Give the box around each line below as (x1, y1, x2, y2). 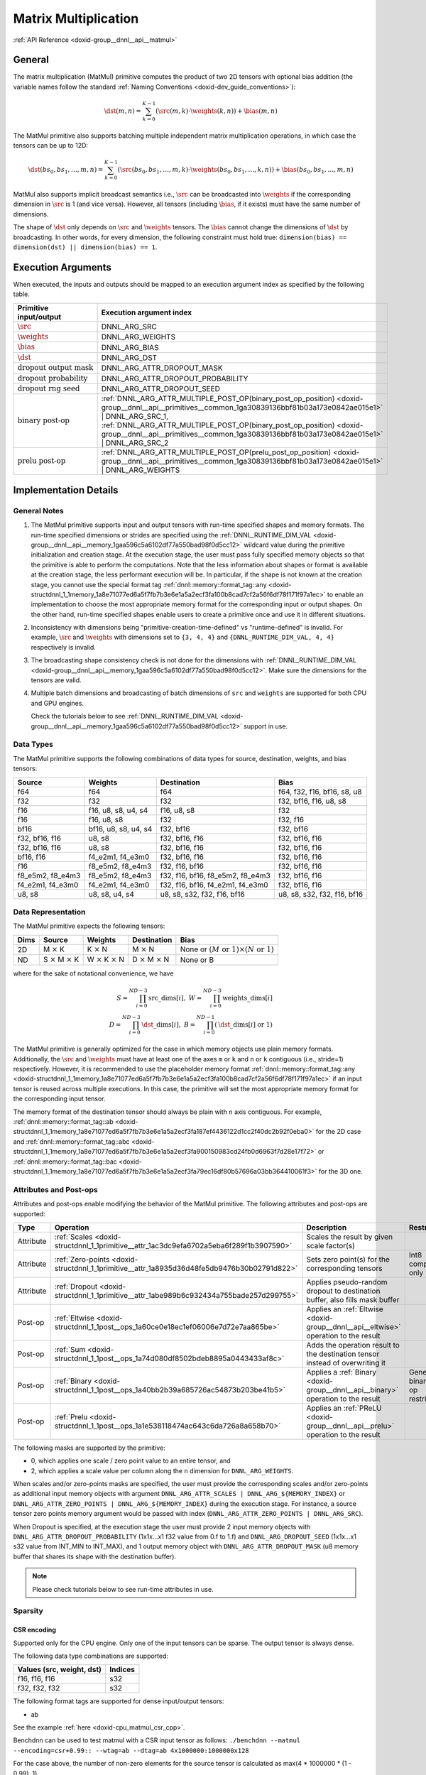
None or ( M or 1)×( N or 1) (180, 944, 275, 954)
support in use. (244, 721, 288, 731)
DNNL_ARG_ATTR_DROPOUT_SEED (101, 384, 220, 394)
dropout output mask (17, 363, 94, 373)
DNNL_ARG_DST (101, 353, 158, 363)
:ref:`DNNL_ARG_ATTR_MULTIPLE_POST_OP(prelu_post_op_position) (101, 447, 332, 457)
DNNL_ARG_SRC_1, (105, 412, 169, 422)
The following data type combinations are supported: (13, 1651, 169, 1660)
